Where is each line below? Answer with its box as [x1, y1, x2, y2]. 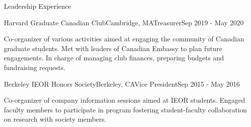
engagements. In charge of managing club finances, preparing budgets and [4, 53, 224, 63]
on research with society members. [4, 114, 107, 124]
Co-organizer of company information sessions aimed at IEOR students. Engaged [4, 95, 245, 105]
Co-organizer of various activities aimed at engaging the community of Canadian [4, 34, 244, 44]
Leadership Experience [4, 1, 72, 11]
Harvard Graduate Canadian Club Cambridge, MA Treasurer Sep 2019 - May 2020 [4, 17, 244, 27]
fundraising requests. [4, 62, 66, 72]
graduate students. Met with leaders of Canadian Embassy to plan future [4, 43, 222, 53]
